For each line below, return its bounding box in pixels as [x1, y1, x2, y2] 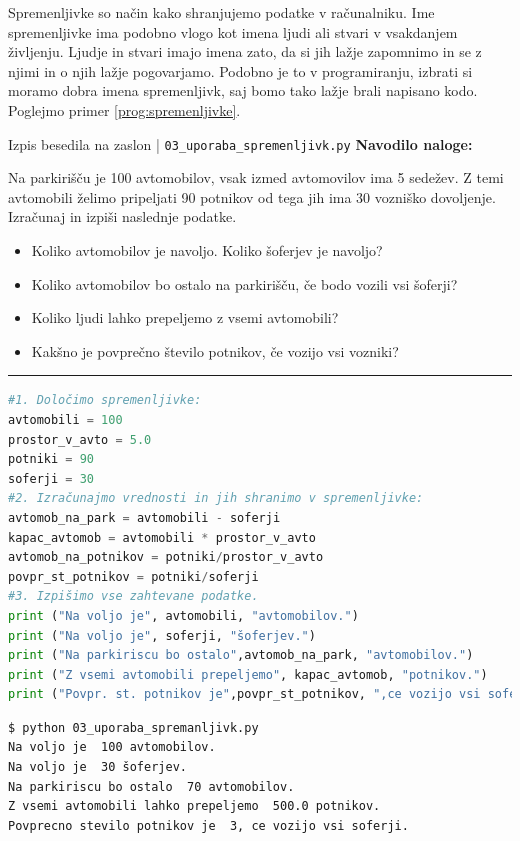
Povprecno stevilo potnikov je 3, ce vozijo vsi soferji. [8, 818, 409, 833]
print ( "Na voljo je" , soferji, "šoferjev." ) [8, 628, 316, 643]
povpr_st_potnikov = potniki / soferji [8, 569, 259, 584]
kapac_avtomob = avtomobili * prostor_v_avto [8, 530, 316, 545]
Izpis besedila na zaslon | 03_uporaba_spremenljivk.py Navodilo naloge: [8, 133, 473, 154]
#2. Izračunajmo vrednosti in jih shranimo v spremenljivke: [8, 491, 424, 506]
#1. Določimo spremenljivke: [8, 393, 202, 408]
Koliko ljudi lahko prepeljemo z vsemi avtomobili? [31, 307, 339, 328]
